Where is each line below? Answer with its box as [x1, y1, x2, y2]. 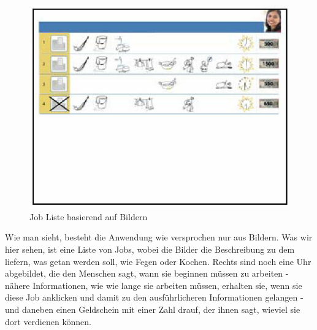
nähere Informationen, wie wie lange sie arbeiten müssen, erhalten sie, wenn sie [5, 278, 302, 291]
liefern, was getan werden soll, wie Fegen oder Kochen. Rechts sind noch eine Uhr [5, 255, 311, 267]
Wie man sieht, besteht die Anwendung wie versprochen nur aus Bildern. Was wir [5, 231, 313, 244]
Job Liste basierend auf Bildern [29, 210, 148, 223]
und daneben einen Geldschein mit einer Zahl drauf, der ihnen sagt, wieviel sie [5, 302, 300, 315]
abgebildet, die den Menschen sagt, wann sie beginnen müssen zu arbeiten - [5, 267, 289, 280]
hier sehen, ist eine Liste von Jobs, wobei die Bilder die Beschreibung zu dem [5, 243, 295, 255]
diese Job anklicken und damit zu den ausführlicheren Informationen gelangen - [5, 291, 304, 304]
